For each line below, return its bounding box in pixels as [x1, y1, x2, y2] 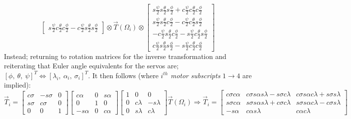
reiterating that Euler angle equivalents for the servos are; [4, 60, 179, 71]
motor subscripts [170, 70, 221, 80]
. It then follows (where [88, 70, 159, 80]
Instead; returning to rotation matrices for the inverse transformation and [4, 51, 226, 61]
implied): [4, 80, 31, 90]
